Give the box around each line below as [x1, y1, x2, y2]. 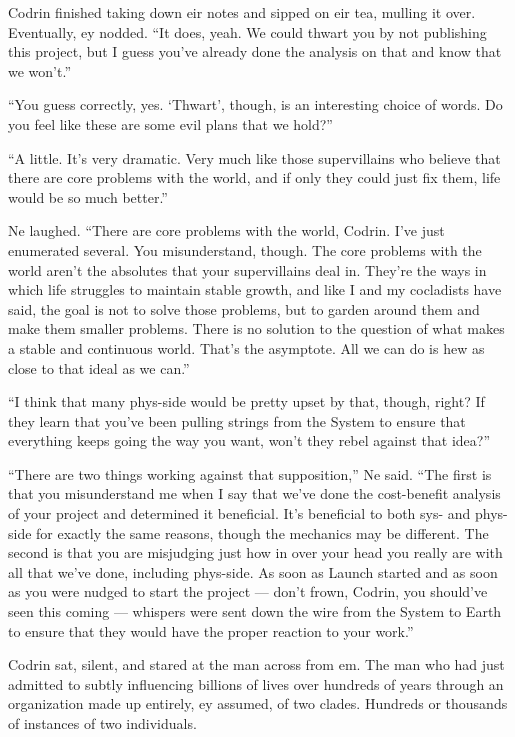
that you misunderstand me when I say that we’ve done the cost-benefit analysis [8, 483, 501, 504]
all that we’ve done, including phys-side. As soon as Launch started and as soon [8, 561, 498, 582]
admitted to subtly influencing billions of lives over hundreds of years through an [8, 673, 504, 694]
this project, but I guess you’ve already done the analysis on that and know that [8, 41, 502, 62]
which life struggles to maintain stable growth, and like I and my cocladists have [8, 279, 502, 300]
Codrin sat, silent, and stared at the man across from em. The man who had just [8, 654, 505, 675]
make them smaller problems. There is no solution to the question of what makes [8, 318, 505, 339]
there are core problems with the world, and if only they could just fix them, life [8, 167, 501, 188]
